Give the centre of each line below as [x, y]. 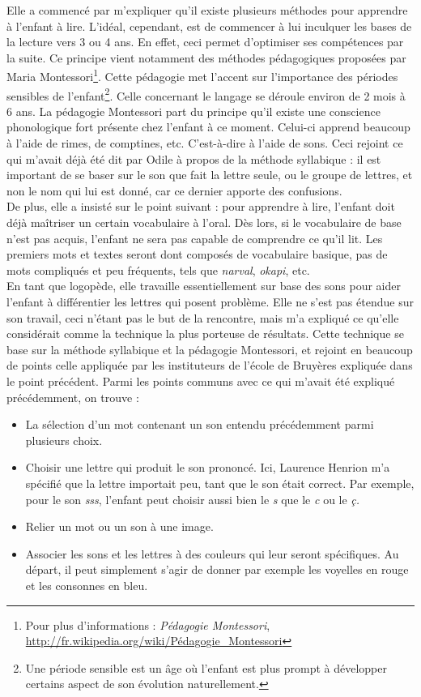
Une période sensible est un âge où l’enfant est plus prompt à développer [206, 667]
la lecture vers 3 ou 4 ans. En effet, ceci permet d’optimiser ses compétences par [205, 42]
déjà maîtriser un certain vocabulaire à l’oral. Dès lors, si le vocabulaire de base [204, 222]
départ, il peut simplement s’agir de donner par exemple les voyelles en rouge [217, 569]
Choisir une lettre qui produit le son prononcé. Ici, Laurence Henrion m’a [208, 467]
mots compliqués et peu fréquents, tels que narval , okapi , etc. [158, 269]
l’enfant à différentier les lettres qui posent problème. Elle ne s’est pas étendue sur [210, 301]
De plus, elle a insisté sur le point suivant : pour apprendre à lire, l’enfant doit [201, 206]
